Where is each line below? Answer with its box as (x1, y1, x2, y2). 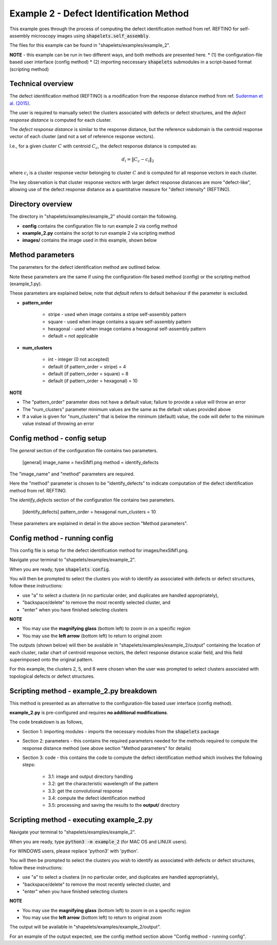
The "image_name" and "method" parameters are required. (9, 471, 135, 477)
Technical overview (9, 80, 74, 88)
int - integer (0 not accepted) (48, 356, 110, 362)
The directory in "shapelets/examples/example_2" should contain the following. (9, 213, 177, 219)
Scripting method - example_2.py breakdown (9, 687, 157, 695)
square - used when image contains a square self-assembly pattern (48, 319, 192, 325)
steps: (22, 762, 35, 768)
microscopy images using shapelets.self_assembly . (31, 32, 150, 39)
